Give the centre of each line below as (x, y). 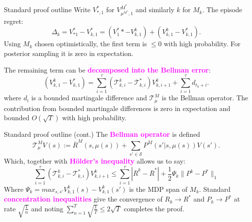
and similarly (155, 9)
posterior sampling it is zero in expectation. (69, 53)
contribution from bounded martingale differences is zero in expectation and (117, 108)
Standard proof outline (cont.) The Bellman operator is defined (102, 134)
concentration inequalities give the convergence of (83, 199)
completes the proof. (154, 208)
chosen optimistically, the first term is (91, 44)
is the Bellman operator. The (205, 98)
